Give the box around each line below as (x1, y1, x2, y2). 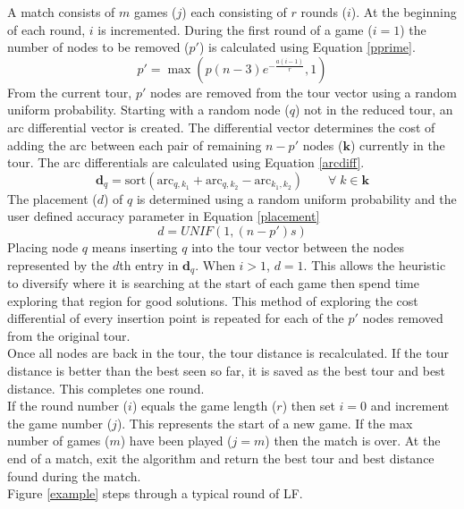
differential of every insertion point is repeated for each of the (7, 309, 344, 327)
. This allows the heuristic (303, 255, 446, 274)
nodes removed (362, 309, 443, 327)
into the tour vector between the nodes (191, 237, 404, 256)
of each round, (7, 20, 86, 38)
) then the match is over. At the (265, 431, 441, 450)
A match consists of (7, 3, 115, 21)
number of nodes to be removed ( (7, 38, 190, 56)
